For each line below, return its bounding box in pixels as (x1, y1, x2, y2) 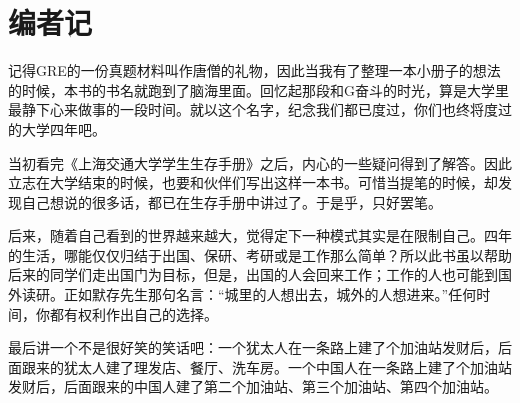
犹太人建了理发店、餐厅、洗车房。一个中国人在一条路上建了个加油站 (63, 356, 512, 377)
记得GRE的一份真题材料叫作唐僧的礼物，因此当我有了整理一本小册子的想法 (8, 60, 501, 81)
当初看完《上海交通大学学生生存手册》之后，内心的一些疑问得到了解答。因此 (8, 152, 512, 173)
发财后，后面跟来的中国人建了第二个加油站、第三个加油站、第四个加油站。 (8, 376, 498, 397)
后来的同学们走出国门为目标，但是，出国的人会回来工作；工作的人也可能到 (8, 264, 498, 285)
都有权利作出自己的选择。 (49, 303, 218, 324)
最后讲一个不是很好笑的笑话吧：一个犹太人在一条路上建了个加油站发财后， (8, 337, 498, 358)
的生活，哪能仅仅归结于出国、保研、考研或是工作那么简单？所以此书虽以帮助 (8, 244, 512, 265)
